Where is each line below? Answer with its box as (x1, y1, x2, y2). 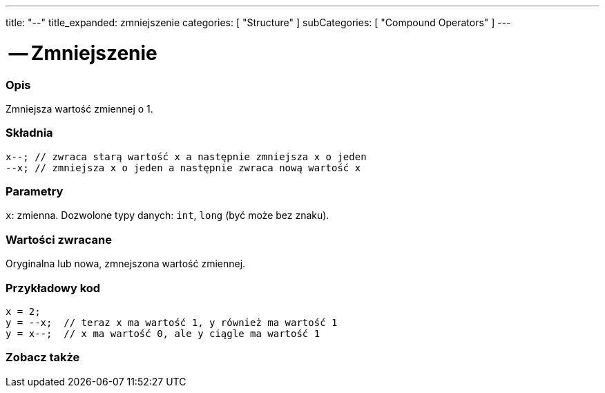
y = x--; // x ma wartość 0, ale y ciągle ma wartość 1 (6, 327, 320, 339)
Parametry (6, 184, 64, 198)
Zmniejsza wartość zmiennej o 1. (6, 102, 153, 115)
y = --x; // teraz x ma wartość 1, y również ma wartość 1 (6, 316, 338, 328)
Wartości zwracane (6, 232, 112, 247)
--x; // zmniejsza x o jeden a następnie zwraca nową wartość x (6, 162, 361, 173)
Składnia (6, 126, 53, 140)
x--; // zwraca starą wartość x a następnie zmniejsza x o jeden (6, 151, 367, 162)
